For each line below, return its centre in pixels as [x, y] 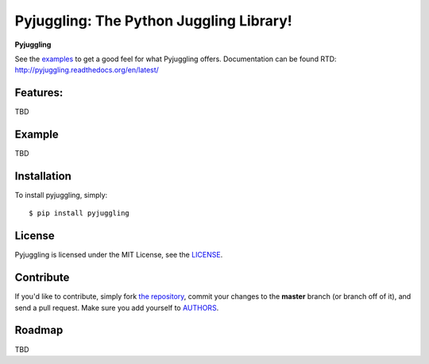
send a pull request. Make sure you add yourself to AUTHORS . [117, 308]
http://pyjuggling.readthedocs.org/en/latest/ [87, 70]
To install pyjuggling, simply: [61, 196]
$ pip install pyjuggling [79, 213]
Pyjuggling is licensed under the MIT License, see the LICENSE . [119, 255]
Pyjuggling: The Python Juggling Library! [154, 21]
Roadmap [39, 330]
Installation [43, 176]
